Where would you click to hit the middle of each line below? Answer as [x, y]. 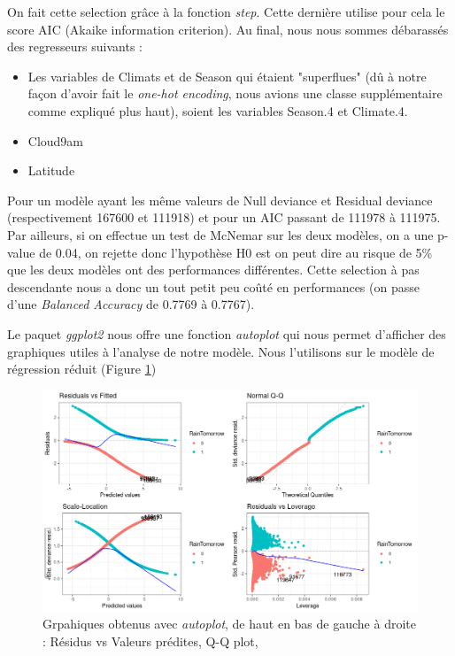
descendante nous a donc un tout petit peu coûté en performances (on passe [213, 286]
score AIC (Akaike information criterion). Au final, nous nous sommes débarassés [228, 29]
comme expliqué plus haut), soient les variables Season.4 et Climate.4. [218, 110]
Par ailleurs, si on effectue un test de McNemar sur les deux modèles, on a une [220, 234]
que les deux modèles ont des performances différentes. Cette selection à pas [213, 270]
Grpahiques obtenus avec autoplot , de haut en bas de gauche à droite [229, 624]
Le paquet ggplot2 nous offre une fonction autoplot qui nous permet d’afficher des [227, 333]
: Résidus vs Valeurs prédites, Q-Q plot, [150, 641]
